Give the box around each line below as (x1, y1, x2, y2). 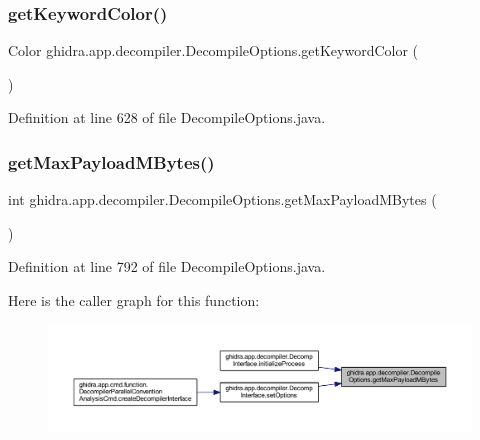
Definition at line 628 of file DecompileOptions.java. (8, 107, 326, 128)
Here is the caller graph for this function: (8, 290, 260, 310)
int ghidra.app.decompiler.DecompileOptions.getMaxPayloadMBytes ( (8, 189, 437, 210)
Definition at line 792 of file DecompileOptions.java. (8, 256, 326, 277)
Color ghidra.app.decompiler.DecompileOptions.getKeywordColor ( (8, 40, 419, 61)
